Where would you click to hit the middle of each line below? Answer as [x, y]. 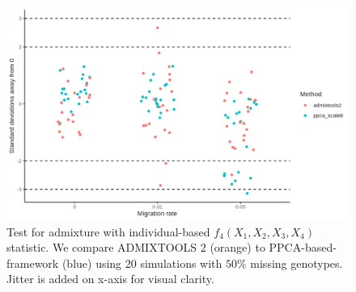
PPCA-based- [303, 247]
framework [33, 263]
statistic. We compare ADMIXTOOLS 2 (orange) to [136, 247]
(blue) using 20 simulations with [142, 263]
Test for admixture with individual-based [108, 231]
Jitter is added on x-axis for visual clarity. [110, 279]
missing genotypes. [297, 263]
